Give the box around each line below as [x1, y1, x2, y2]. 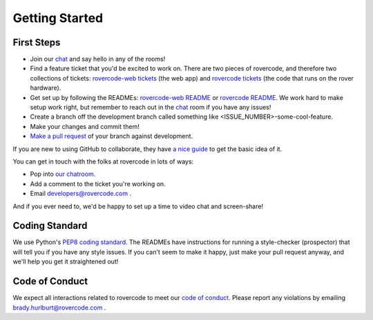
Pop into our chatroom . [30, 170, 96, 179]
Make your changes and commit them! [30, 122, 140, 130]
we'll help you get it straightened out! [12, 257, 119, 266]
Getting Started [12, 10, 104, 26]
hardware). [30, 83, 61, 92]
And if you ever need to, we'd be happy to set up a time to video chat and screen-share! [12, 202, 264, 210]
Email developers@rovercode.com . [30, 190, 131, 198]
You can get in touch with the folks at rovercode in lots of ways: [12, 157, 194, 166]
